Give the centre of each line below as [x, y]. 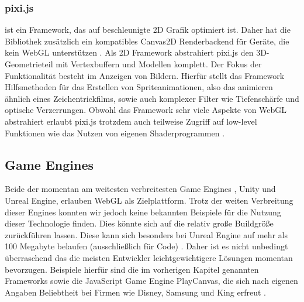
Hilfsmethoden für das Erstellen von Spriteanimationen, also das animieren [139, 87]
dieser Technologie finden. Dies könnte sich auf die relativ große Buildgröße [139, 223]
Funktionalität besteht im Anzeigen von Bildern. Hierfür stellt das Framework [145, 75]
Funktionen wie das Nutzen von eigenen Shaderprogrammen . [115, 133]
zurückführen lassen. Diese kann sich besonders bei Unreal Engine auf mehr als [146, 234]
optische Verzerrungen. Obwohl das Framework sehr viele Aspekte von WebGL [146, 110]
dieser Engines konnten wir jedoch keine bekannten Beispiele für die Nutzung [143, 212]
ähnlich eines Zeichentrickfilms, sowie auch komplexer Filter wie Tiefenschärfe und [152, 98]
